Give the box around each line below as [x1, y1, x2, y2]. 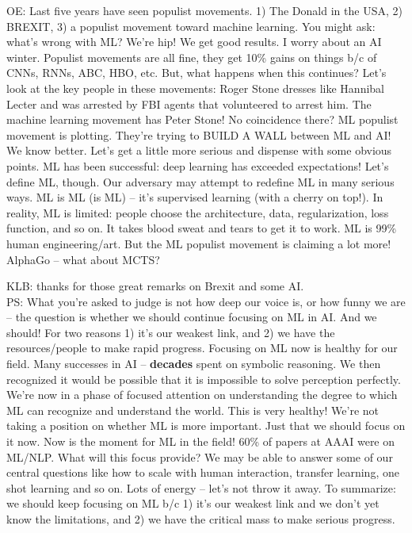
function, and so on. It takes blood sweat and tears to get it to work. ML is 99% [6, 220, 397, 236]
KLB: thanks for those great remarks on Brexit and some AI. [6, 278, 304, 294]
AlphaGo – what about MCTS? [6, 251, 160, 267]
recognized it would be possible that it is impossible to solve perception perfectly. [6, 370, 401, 387]
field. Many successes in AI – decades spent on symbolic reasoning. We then [6, 355, 381, 372]
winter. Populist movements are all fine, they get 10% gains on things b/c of [6, 48, 377, 65]
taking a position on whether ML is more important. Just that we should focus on [6, 417, 406, 434]
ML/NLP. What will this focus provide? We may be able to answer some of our [6, 448, 393, 465]
